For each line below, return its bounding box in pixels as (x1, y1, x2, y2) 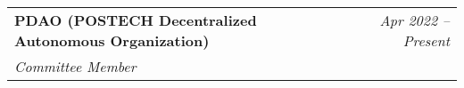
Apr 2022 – (379, 10, 450, 30)
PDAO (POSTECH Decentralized (14, 10, 257, 30)
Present (402, 30, 450, 51)
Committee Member (14, 56, 137, 76)
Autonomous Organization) (14, 30, 210, 51)
